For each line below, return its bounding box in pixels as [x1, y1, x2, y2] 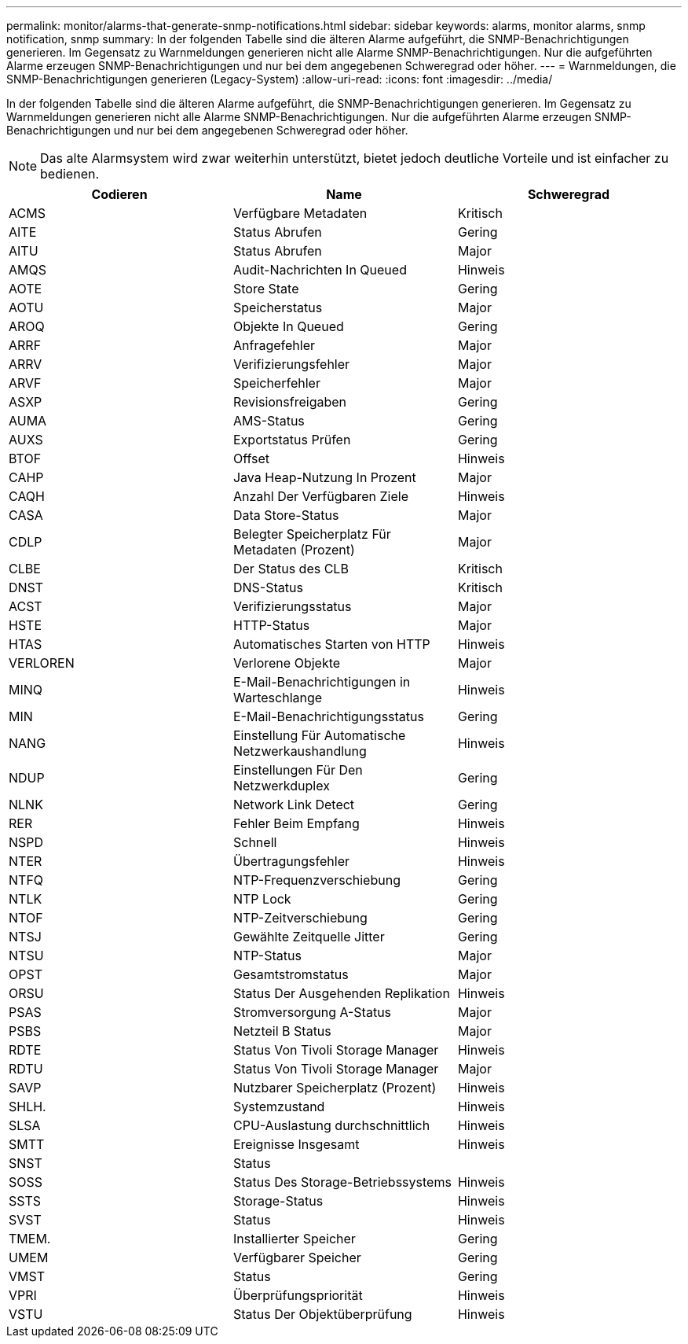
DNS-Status [232, 580, 303, 595]
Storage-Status [232, 1193, 324, 1209]
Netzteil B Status [232, 1023, 331, 1039]
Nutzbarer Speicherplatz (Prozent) [232, 1080, 437, 1095]
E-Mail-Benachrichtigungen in [232, 674, 411, 690]
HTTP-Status [232, 617, 310, 633]
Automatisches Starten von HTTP [232, 636, 430, 652]
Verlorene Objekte [232, 655, 341, 671]
